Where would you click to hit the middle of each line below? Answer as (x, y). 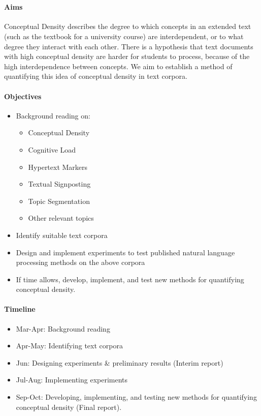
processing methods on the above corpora (80, 262)
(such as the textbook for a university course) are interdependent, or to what (124, 36)
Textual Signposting (59, 184)
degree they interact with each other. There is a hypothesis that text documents (129, 46)
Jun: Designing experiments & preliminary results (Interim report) (120, 362)
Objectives (23, 96)
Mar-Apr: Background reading (63, 328)
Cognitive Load (52, 149)
